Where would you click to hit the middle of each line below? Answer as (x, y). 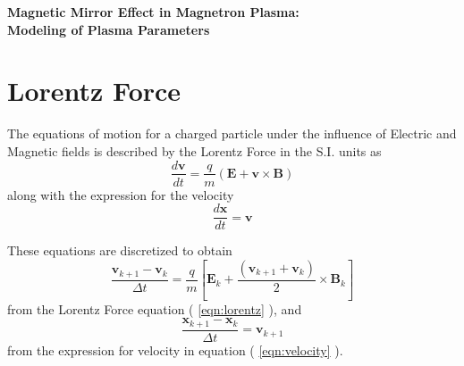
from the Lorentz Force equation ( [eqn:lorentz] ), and (155, 308)
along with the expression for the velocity (121, 194)
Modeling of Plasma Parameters (109, 29)
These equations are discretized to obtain (120, 250)
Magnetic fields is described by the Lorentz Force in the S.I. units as (194, 150)
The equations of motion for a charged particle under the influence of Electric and (232, 133)
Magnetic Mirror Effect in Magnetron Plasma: (153, 12)
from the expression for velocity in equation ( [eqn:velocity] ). (175, 349)
